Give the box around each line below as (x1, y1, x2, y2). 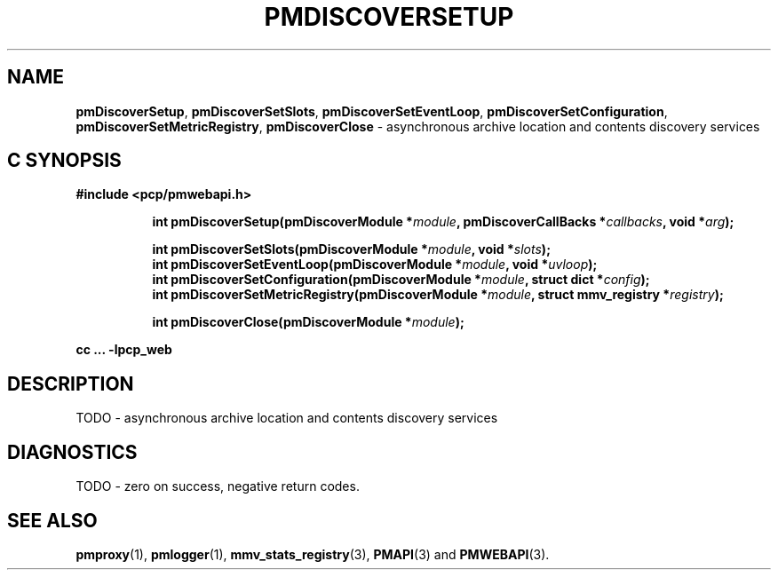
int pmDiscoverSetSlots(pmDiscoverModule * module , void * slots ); (152, 241, 551, 257)
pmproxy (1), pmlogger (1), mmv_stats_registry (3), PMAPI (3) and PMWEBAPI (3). (75, 546, 550, 562)
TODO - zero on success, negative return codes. (75, 478, 360, 494)
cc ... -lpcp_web (75, 342, 172, 358)
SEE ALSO (7, 509, 98, 532)
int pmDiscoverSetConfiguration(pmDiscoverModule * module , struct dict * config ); (152, 272, 650, 288)
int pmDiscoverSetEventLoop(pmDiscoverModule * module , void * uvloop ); (152, 257, 598, 273)
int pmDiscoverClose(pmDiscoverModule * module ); (152, 314, 464, 330)
